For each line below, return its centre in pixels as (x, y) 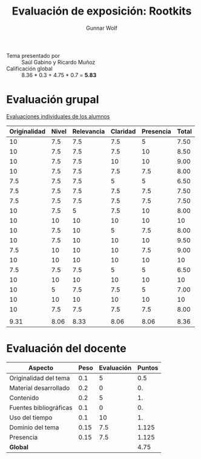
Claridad (123, 131)
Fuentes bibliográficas (41, 407)
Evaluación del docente (66, 349)
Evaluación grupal (53, 100)
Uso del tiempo (31, 417)
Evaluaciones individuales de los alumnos (58, 116)
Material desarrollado (40, 388)
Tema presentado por (33, 55)
